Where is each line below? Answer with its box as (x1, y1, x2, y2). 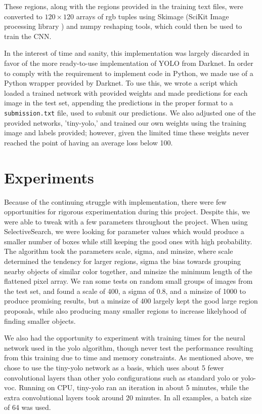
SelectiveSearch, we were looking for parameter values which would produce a (4, 226, 244, 237)
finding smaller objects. (4, 315, 76, 326)
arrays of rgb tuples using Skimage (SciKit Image (76, 11, 229, 21)
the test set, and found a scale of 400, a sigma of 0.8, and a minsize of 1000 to (4, 285, 246, 296)
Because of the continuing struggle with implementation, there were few (4, 196, 227, 207)
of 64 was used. (4, 402, 51, 412)
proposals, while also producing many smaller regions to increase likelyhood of (4, 306, 247, 316)
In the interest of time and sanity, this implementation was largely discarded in (4, 48, 249, 58)
